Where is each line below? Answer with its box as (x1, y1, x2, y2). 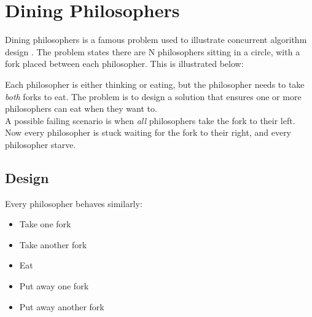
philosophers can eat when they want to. (5, 102, 157, 115)
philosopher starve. (5, 138, 76, 151)
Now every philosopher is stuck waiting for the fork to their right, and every (5, 126, 292, 139)
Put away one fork (19, 280, 89, 292)
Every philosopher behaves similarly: (5, 197, 142, 209)
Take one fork (19, 217, 71, 230)
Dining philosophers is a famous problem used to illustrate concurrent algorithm (5, 33, 307, 46)
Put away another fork (19, 300, 104, 313)
